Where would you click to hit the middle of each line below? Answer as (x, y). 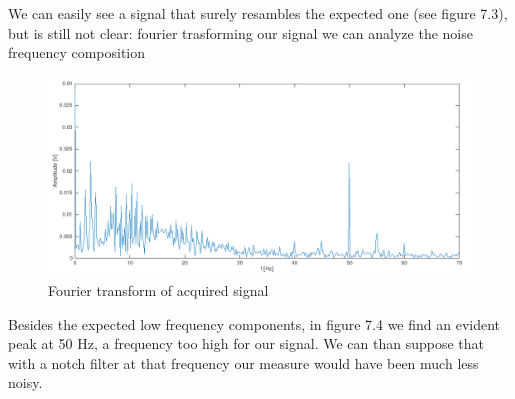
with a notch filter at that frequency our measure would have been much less (243, 362)
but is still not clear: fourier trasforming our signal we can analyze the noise (240, 32)
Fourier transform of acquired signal (158, 289)
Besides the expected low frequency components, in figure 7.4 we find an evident (254, 323)
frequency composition (77, 52)
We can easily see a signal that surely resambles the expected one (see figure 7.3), (258, 13)
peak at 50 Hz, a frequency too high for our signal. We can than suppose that (246, 343)
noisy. (25, 382)
